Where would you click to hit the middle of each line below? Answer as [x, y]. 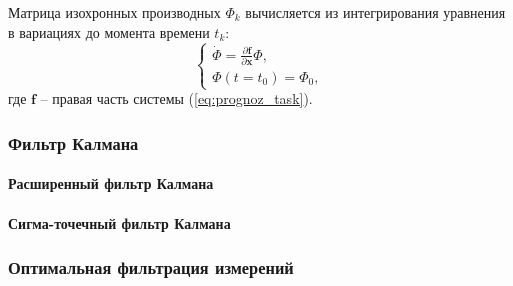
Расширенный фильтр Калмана [111, 183]
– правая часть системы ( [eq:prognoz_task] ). [176, 98]
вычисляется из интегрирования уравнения [375, 12]
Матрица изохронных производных [114, 12]
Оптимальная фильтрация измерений [151, 267]
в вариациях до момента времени [109, 31]
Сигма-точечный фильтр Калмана [119, 222]
